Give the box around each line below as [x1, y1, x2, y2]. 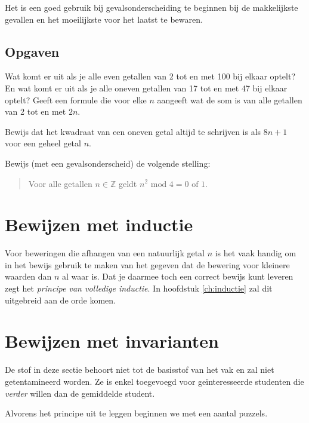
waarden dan [5, 270, 52, 283]
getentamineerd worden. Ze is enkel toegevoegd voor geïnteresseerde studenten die [5, 375, 304, 387]
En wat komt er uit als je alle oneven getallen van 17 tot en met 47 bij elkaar [5, 81, 288, 94]
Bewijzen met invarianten [5, 329, 219, 353]
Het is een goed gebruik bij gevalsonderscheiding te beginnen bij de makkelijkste [5, 1, 298, 13]
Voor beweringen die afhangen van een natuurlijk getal [5, 247, 205, 259]
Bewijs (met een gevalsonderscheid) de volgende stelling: [5, 157, 211, 169]
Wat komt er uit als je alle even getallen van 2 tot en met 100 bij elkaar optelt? [5, 70, 295, 82]
